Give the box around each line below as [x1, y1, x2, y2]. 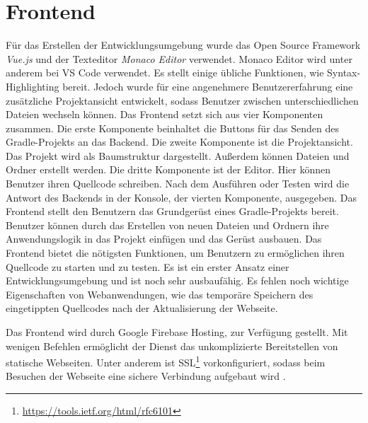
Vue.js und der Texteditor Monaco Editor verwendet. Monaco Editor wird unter [6, 51, 352, 66]
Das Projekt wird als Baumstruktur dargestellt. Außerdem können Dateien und [6, 148, 350, 163]
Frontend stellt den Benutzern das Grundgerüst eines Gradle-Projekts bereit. [6, 204, 339, 219]
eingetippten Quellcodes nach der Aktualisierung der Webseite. [6, 301, 278, 315]
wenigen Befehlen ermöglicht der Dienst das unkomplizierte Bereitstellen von [6, 338, 338, 353]
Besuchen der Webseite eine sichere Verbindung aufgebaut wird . [6, 369, 286, 383]
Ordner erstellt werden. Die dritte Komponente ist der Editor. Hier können [6, 162, 330, 177]
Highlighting [6, 79, 59, 93]
